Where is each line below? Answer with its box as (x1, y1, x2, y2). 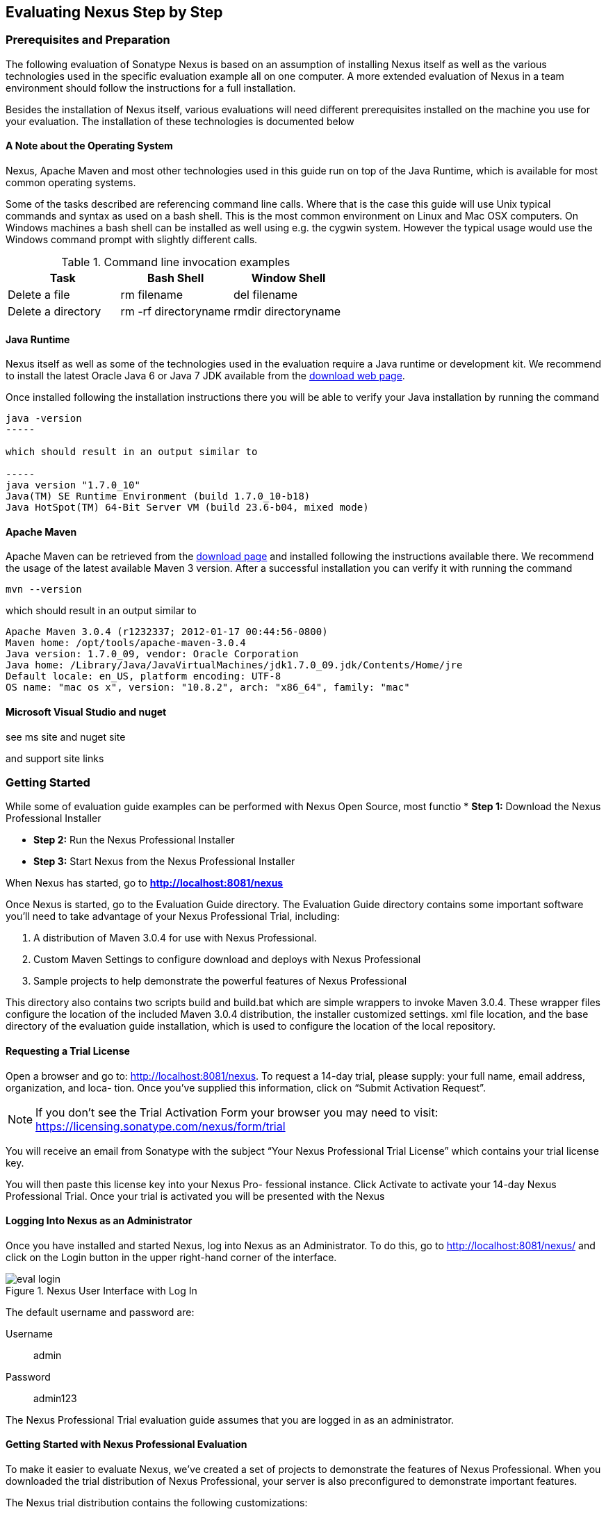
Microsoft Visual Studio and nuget (6, 706, 167, 718)
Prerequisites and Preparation (6, 33, 170, 47)
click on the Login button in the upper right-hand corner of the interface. (6, 1251, 337, 1263)
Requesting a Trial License (6, 1045, 130, 1058)
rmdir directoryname (233, 304, 341, 319)
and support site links (6, 752, 104, 764)
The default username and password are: (6, 1306, 195, 1318)
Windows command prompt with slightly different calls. (6, 233, 258, 246)
